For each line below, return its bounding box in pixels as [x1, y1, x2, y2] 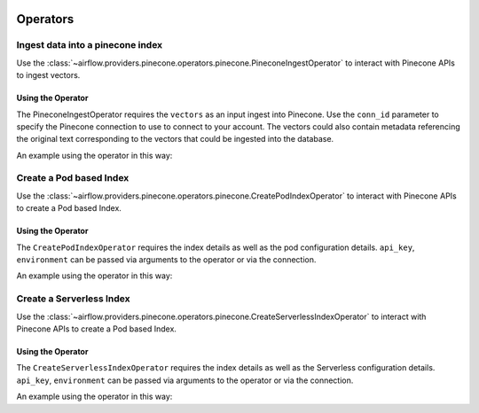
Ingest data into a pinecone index [16, 39, 163, 51]
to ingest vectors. [16, 70, 81, 81]
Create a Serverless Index [16, 292, 130, 305]
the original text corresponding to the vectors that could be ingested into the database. [16, 134, 334, 144]
